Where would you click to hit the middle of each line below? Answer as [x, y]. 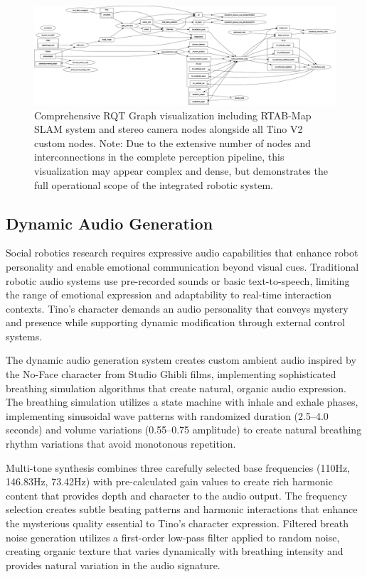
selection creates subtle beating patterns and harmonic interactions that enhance [182, 509]
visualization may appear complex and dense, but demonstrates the [181, 170]
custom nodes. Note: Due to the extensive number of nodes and [173, 142]
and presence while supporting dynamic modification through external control [175, 322]
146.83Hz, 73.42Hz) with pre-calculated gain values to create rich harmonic [169, 481]
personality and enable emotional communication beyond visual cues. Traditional [182, 266]
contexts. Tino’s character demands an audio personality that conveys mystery [177, 308]
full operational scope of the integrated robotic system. [154, 184]
